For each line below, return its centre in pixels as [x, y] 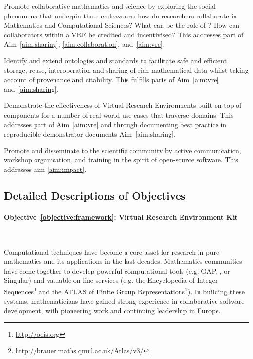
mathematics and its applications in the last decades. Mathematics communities [123, 261]
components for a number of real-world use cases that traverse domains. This [119, 114]
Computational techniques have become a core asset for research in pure [112, 251]
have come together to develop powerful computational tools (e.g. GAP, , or [117, 270]
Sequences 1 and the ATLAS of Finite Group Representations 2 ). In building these [125, 291]
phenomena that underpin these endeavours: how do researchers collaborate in [120, 15]
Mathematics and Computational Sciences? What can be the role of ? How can [122, 25]
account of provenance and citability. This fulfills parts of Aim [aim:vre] [111, 79]
